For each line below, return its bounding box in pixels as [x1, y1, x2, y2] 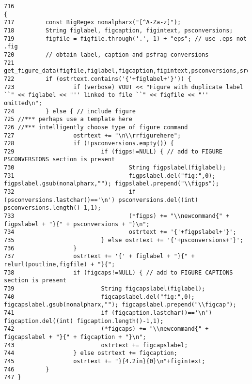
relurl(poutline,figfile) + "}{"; [4, 261, 115, 268]
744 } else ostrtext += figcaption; [4, 350, 177, 357]
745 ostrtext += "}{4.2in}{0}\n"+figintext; [4, 357, 205, 365]
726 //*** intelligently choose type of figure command [4, 123, 188, 131]
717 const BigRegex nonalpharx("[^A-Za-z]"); [4, 19, 181, 26]
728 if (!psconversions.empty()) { [4, 140, 174, 147]
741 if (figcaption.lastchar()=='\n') [4, 309, 212, 316]
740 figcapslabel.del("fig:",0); [4, 293, 195, 300]
